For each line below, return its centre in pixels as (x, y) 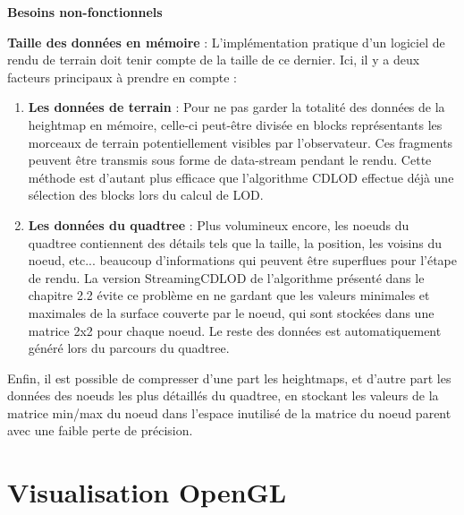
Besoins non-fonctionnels (85, 12)
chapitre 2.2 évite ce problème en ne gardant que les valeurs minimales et (229, 295)
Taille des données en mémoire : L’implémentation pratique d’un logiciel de (226, 42)
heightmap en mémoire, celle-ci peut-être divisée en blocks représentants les (235, 124)
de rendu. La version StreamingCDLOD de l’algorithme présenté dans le (226, 277)
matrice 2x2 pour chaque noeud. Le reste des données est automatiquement (235, 330)
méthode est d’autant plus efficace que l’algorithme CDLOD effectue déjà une (241, 177)
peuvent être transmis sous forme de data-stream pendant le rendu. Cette (230, 160)
